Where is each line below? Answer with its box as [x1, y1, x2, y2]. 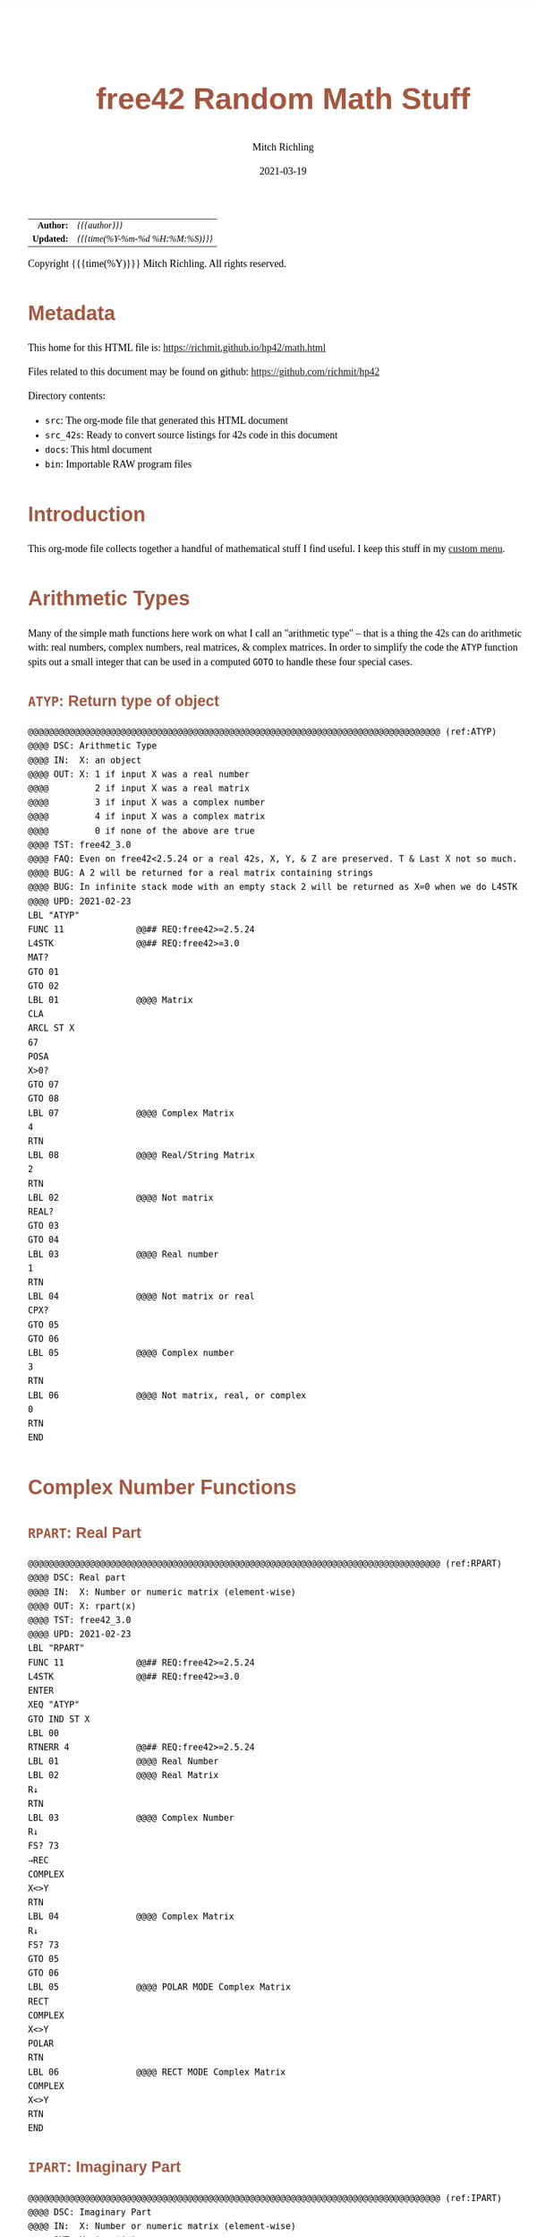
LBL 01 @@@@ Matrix [28, 994, 193, 1006]
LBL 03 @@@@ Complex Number [28, 1812, 234, 1824]
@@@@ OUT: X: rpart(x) [28, 1601, 137, 1611]
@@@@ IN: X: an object [28, 755, 142, 766]
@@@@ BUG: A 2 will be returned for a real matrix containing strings [28, 868, 374, 879]
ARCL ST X [28, 1023, 75, 1034]
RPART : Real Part [28, 1524, 142, 1542]
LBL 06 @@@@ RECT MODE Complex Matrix [28, 2067, 286, 2077]
